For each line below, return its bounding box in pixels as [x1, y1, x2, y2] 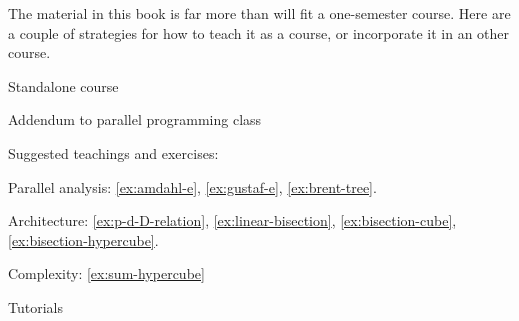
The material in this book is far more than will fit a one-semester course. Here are [8, 3, 511, 23]
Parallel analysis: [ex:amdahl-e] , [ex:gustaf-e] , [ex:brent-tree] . [8, 176, 377, 197]
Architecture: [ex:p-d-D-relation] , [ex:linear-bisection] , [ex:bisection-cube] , [8, 210, 457, 231]
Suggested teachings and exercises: [8, 142, 219, 163]
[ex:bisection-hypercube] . [8, 229, 159, 250]
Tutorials [8, 296, 63, 317]
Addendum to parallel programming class [8, 109, 262, 130]
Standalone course [8, 75, 119, 96]
